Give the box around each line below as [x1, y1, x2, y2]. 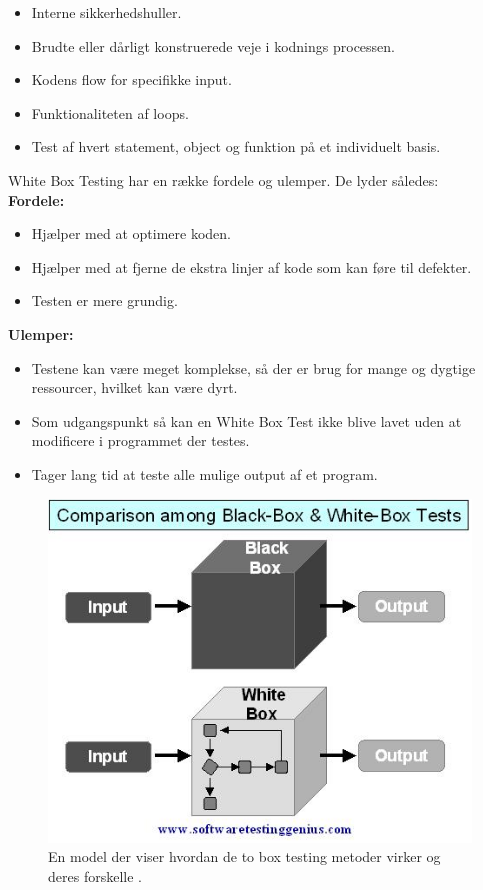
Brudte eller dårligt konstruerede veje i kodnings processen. [31, 35, 395, 56]
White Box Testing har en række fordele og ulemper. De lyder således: [8, 169, 439, 190]
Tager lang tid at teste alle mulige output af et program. [31, 463, 378, 484]
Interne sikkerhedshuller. [31, 2, 182, 22]
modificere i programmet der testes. [31, 430, 250, 451]
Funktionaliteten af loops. [31, 102, 189, 123]
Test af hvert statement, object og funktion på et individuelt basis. [31, 136, 441, 157]
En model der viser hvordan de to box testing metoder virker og [48, 846, 441, 867]
